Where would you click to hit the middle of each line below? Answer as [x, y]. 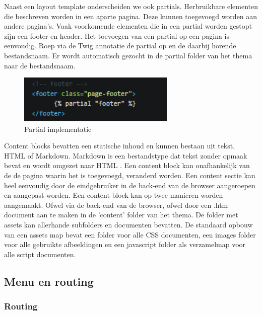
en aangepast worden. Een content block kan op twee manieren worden [114, 195]
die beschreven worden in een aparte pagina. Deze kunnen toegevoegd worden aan [131, 16]
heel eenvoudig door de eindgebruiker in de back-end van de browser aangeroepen [130, 185]
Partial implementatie [58, 129]
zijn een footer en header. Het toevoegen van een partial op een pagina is [117, 35]
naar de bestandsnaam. [40, 65]
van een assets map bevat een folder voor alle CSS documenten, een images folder [130, 234]
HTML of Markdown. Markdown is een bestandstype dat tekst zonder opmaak [126, 155]
